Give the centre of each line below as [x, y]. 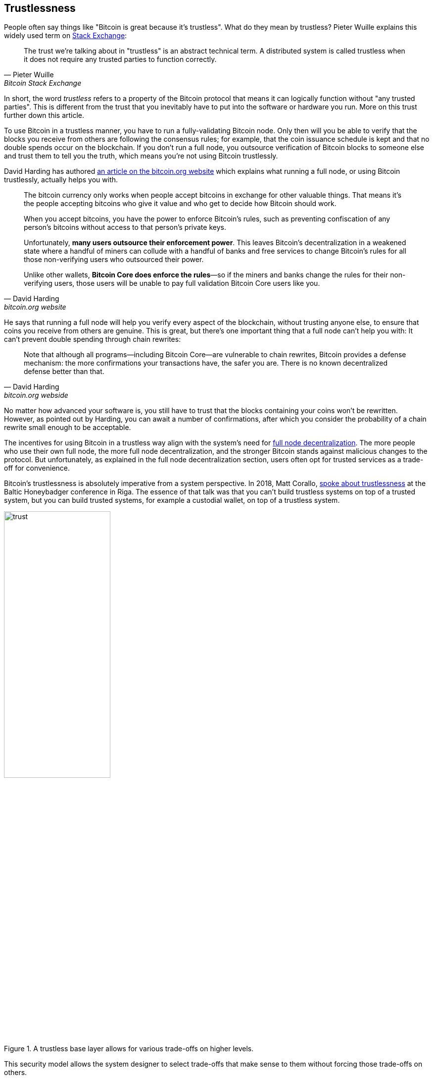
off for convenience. [37, 468]
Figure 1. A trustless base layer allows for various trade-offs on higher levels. [129, 1049]
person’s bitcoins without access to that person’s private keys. [125, 227]
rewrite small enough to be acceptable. [68, 428]
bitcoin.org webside [36, 395]
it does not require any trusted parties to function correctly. [120, 59]
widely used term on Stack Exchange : [66, 36]
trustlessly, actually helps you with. [61, 180]
